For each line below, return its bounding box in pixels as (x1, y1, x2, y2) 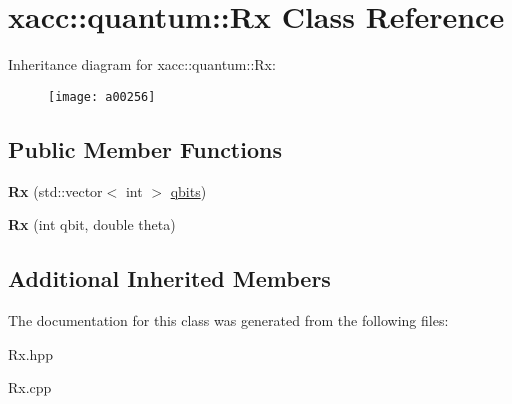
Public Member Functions (8, 133, 282, 164)
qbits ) (170, 180, 207, 201)
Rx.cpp (8, 377, 52, 398)
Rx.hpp (8, 343, 53, 364)
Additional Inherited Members (8, 263, 331, 294)
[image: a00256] (48, 89, 156, 104)
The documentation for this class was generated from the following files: (8, 309, 449, 330)
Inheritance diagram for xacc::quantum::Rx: (8, 54, 276, 75)
